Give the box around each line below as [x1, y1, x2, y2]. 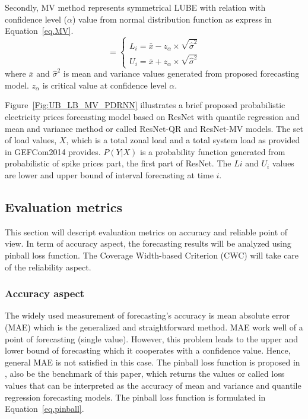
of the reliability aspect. [5, 260, 91, 273]
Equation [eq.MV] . [5, 24, 74, 37]
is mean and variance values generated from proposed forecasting [63, 67, 300, 80]
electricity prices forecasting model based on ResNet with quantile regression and [5, 111, 300, 123]
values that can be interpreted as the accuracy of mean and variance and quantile [5, 379, 301, 391]
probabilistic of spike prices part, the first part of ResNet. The [5, 157, 231, 169]
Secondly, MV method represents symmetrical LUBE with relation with [5, 1, 266, 13]
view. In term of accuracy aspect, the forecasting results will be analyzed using [5, 237, 291, 250]
